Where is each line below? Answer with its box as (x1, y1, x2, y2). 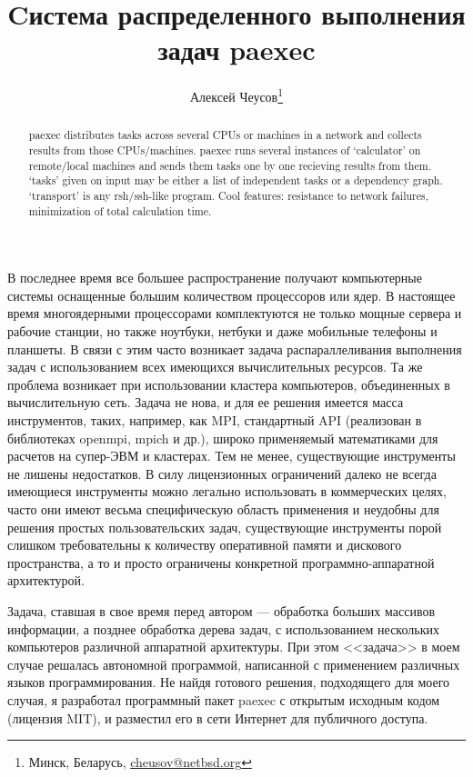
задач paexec (157, 31, 316, 68)
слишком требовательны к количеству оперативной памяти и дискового (7, 535, 402, 554)
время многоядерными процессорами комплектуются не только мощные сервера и (7, 304, 462, 323)
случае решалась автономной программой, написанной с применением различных (7, 654, 460, 673)
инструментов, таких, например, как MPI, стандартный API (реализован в (7, 411, 422, 430)
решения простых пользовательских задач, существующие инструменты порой (7, 517, 442, 536)
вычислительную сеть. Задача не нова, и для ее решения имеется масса (7, 393, 404, 412)
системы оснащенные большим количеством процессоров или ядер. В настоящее (7, 285, 456, 304)
